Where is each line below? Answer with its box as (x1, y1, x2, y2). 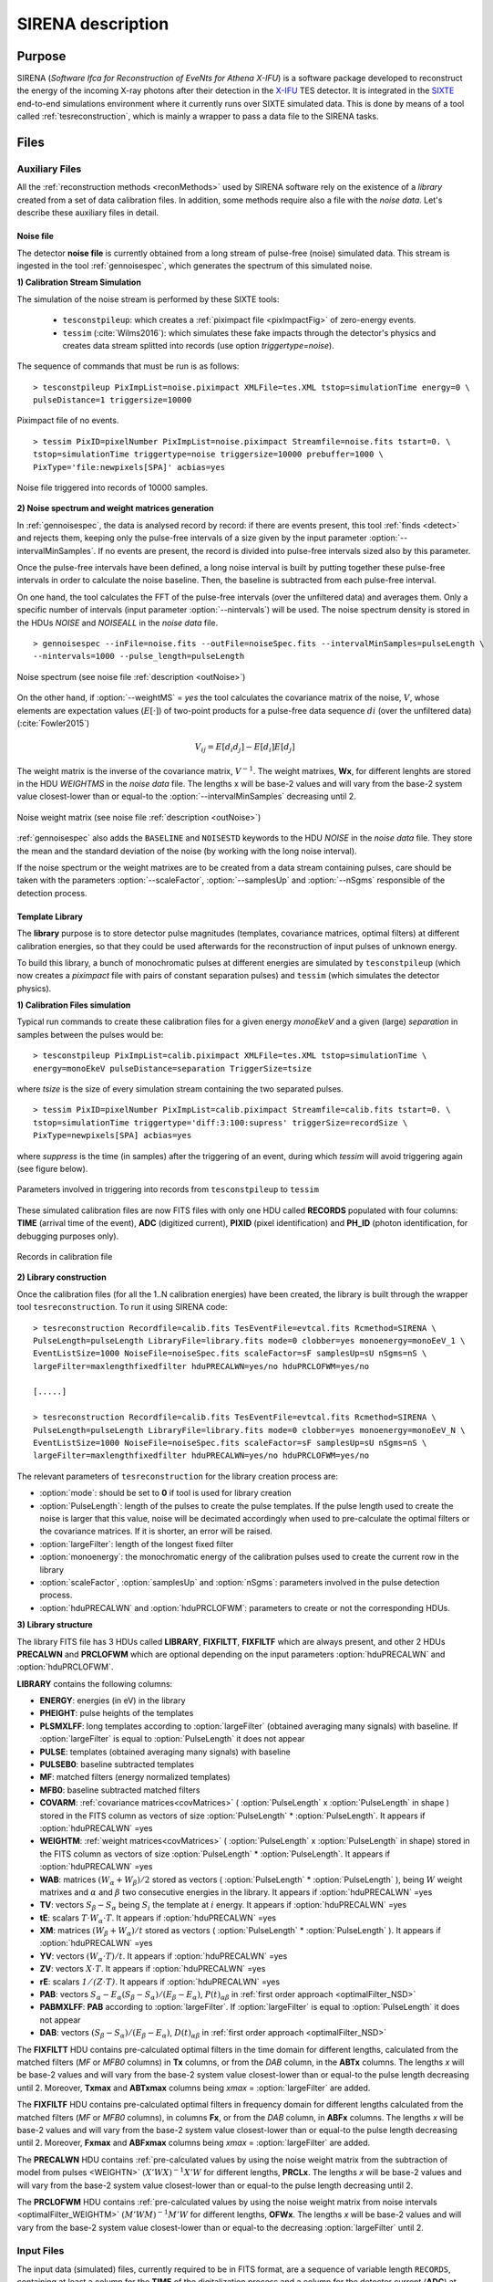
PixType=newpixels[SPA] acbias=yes (33, 1130, 192, 1141)
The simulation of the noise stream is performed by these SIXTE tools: (16, 293, 280, 305)
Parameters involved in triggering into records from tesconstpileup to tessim (16, 1184, 319, 1195)
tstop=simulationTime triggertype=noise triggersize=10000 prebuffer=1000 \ (33, 449, 385, 460)
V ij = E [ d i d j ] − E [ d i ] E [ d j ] (194, 742, 295, 754)
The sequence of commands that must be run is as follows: (16, 361, 240, 372)
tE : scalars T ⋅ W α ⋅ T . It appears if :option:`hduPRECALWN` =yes (39, 1912, 277, 1925)
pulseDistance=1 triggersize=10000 (33, 395, 192, 405)
